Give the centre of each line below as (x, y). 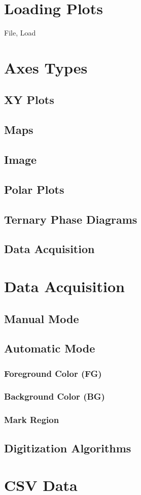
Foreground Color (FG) (53, 373)
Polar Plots (34, 189)
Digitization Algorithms (68, 448)
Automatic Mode (50, 348)
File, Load (20, 33)
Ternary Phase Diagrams (71, 219)
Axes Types (46, 67)
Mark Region (32, 420)
